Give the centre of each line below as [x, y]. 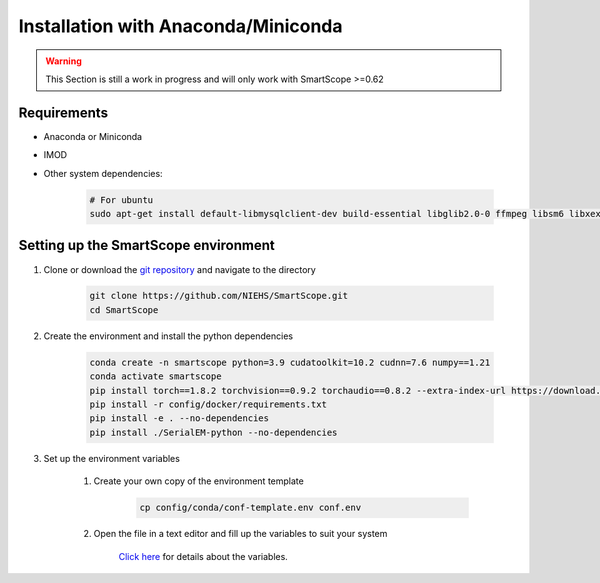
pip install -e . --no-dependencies [179, 418]
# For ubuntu [121, 199]
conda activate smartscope [155, 376]
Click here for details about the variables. [203, 556]
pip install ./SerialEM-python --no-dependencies [213, 432]
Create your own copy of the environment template [198, 481]
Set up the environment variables [111, 458]
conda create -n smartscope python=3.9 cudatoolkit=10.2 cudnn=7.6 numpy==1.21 [290, 362]
